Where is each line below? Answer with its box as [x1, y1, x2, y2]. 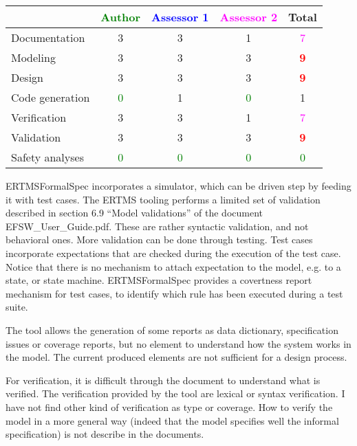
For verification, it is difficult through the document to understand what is [6, 372, 321, 387]
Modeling [11, 49, 56, 65]
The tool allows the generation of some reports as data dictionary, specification [6, 322, 338, 337]
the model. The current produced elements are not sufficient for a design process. [6, 350, 347, 364]
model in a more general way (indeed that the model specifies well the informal [6, 413, 339, 427]
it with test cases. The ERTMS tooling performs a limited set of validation [6, 192, 321, 206]
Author [100, 9, 141, 25]
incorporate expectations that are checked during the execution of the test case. [6, 245, 341, 260]
